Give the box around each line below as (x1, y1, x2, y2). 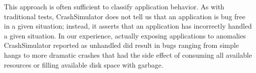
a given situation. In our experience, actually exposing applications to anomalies (4, 30, 246, 40)
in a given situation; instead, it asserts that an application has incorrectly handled (4, 21, 252, 31)
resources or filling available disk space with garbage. (4, 59, 163, 70)
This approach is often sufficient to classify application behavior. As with (4, 1, 224, 11)
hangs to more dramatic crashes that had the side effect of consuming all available (4, 49, 252, 60)
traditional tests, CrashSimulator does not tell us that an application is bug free (4, 11, 246, 21)
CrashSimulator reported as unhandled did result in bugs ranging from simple (4, 40, 239, 50)
